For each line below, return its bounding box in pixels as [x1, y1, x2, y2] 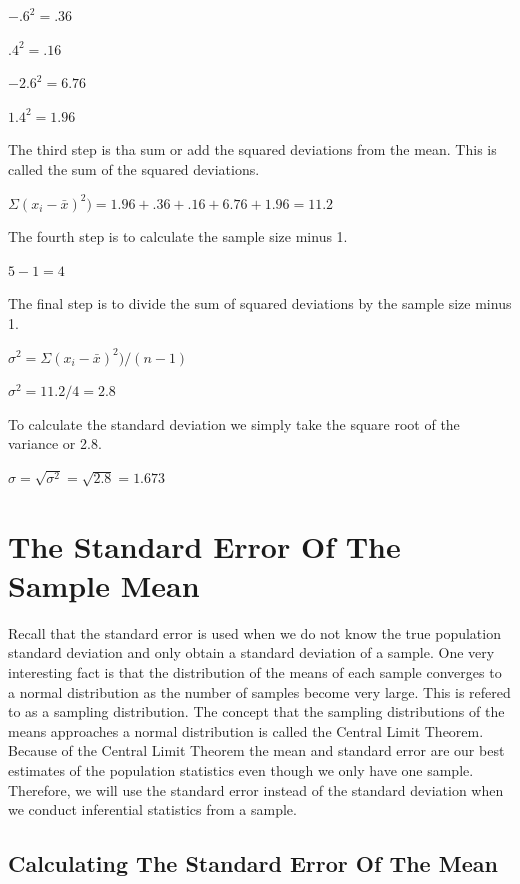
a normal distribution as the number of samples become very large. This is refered [8, 681, 511, 702]
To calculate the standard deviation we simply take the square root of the [8, 413, 460, 434]
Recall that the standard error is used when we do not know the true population [8, 622, 501, 643]
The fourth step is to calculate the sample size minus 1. [8, 226, 348, 247]
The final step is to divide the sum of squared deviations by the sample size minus [8, 293, 512, 314]
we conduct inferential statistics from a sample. [8, 799, 297, 820]
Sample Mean [8, 564, 200, 605]
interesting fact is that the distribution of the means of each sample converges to [8, 662, 502, 682]
